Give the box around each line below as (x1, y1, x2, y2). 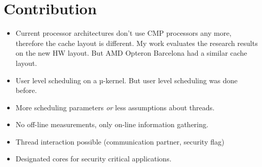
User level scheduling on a (15, 75, 97, 85)
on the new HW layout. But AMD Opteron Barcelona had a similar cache (15, 47, 247, 58)
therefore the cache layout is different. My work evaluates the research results (15, 37, 258, 48)
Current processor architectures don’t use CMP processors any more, (15, 28, 232, 38)
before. (15, 85, 37, 96)
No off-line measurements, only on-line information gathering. (15, 119, 208, 130)
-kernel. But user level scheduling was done (103, 75, 238, 85)
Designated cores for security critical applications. (15, 153, 172, 164)
